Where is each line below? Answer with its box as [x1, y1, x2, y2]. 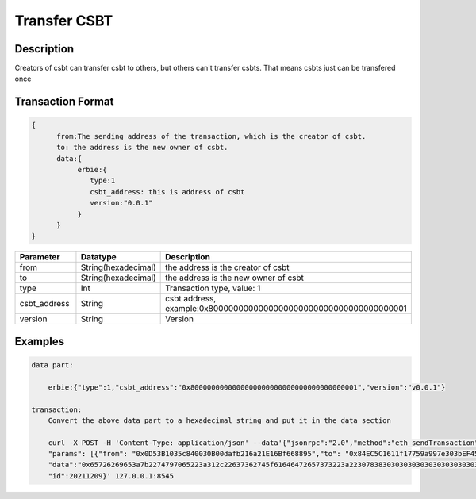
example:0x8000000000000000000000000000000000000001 [165, 303, 408, 314]
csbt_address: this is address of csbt [90, 187, 245, 196]
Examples [14, 334, 65, 348]
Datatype [80, 251, 117, 263]
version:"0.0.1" [90, 198, 154, 208]
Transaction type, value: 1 [165, 282, 261, 294]
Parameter [19, 251, 60, 263]
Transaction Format [14, 95, 114, 109]
